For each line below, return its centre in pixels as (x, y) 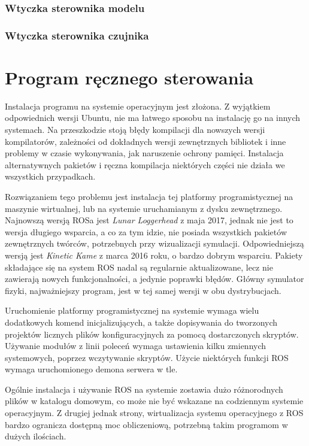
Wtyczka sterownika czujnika (77, 35)
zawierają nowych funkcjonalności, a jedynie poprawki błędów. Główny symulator (154, 279)
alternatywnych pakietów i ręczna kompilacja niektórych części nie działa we (145, 164)
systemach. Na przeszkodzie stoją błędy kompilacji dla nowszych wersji (135, 129)
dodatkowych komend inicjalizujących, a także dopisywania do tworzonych (141, 322)
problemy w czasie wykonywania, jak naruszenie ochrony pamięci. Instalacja (144, 153)
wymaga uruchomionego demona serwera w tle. (91, 369)
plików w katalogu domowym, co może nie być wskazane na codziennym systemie (154, 401)
